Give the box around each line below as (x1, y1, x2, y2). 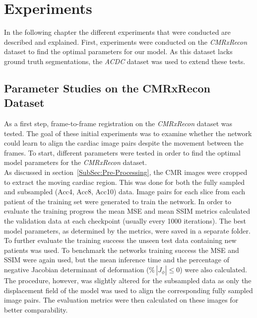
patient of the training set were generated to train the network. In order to (4, 196, 232, 206)
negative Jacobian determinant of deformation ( (4, 264, 149, 274)
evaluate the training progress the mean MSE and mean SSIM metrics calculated (4, 206, 251, 216)
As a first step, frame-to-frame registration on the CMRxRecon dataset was (4, 118, 233, 129)
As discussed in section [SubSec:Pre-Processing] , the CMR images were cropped (4, 167, 248, 177)
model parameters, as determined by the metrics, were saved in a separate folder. (4, 225, 251, 236)
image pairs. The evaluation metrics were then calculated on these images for (4, 295, 239, 305)
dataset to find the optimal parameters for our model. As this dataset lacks (4, 46, 233, 57)
